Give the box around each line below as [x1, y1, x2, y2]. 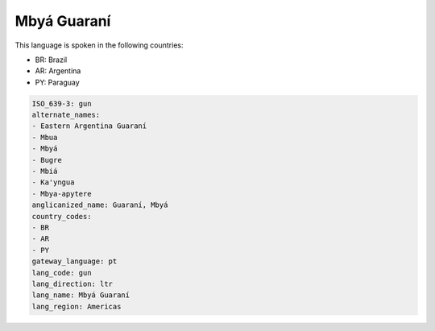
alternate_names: [31, 110, 101, 120]
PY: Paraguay [35, 77, 80, 87]
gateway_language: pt [31, 257, 118, 266]
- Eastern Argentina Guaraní [31, 122, 147, 130]
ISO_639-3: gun [31, 99, 92, 108]
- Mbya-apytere [31, 189, 92, 198]
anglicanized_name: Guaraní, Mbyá [31, 201, 168, 209]
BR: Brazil [35, 55, 68, 64]
